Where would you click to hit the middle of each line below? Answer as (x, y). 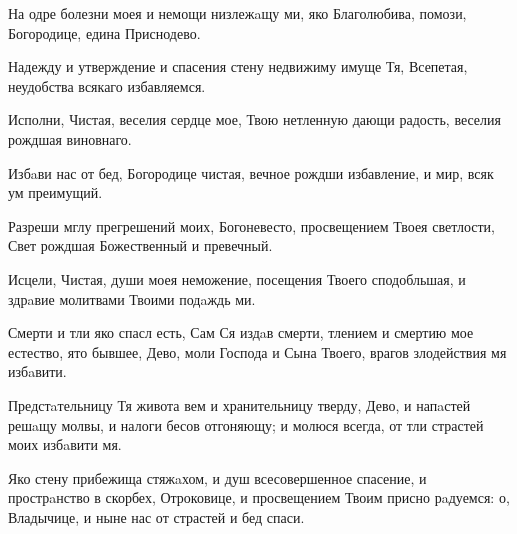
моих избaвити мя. (65, 444)
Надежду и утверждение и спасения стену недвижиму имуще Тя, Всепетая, (238, 66)
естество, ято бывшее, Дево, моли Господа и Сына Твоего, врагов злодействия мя (257, 351)
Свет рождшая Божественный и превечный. (140, 245)
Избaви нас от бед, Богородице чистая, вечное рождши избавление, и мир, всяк (251, 172)
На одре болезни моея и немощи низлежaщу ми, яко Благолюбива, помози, (237, 13)
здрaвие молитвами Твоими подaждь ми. (132, 298)
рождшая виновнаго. (70, 138)
